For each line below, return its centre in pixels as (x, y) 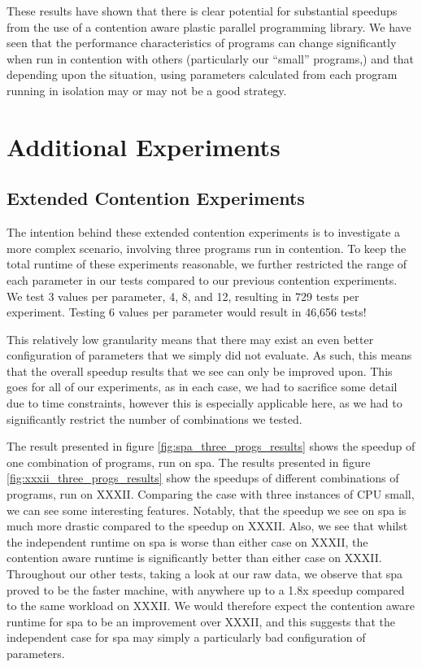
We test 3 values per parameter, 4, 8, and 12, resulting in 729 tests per (183, 296)
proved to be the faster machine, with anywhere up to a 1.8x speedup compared (206, 589)
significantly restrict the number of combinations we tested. (154, 419)
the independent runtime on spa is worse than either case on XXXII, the (187, 541)
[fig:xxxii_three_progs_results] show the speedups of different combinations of (203, 478)
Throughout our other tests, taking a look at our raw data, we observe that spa (205, 574)
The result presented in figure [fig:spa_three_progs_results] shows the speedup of (211, 446)
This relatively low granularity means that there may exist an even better (190, 339)
